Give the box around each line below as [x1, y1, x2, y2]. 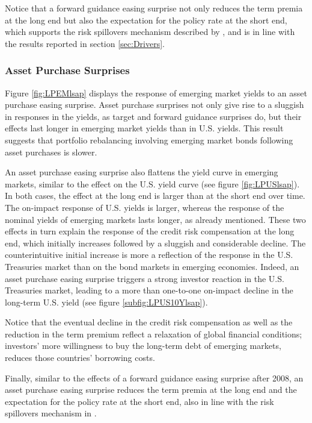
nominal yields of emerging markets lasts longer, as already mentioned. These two [5, 213, 306, 225]
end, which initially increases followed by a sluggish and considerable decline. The [5, 236, 306, 249]
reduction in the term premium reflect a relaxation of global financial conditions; [5, 327, 302, 340]
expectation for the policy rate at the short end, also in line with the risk [5, 395, 274, 407]
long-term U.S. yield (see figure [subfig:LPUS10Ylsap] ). [5, 295, 208, 308]
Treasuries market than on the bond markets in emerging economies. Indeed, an [5, 260, 299, 272]
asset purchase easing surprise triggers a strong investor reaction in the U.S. [5, 272, 284, 284]
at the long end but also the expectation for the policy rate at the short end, [5, 13, 287, 26]
